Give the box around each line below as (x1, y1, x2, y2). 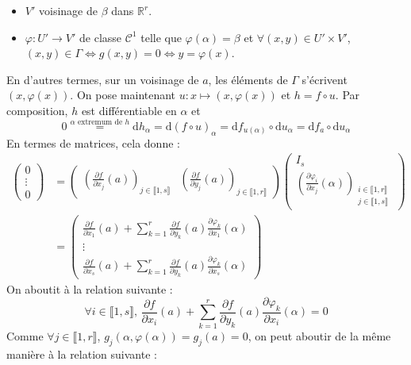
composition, (6, 102, 68, 118)
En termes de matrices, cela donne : (6, 134, 180, 151)
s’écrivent (302, 71, 348, 87)
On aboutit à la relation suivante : (6, 280, 173, 297)
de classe (79, 29, 122, 45)
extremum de (77, 118, 123, 127)
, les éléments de (208, 71, 288, 87)
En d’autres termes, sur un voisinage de (6, 71, 199, 87)
